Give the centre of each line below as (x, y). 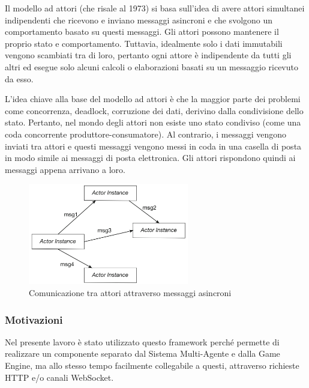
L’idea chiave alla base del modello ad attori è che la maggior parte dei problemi (153, 99)
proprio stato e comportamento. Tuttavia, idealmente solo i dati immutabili (144, 43)
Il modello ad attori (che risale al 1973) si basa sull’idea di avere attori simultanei (155, 8)
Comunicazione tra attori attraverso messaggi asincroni (130, 293)
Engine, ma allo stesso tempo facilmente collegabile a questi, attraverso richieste (152, 365)
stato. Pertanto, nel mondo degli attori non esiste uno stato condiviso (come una (153, 122)
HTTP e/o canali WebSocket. (59, 377)
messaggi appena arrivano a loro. (65, 169)
